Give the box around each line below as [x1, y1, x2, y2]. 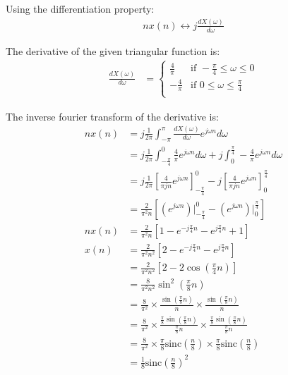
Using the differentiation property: [6, 1, 155, 16]
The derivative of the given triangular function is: [6, 43, 220, 58]
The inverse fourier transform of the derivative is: [6, 109, 219, 123]
